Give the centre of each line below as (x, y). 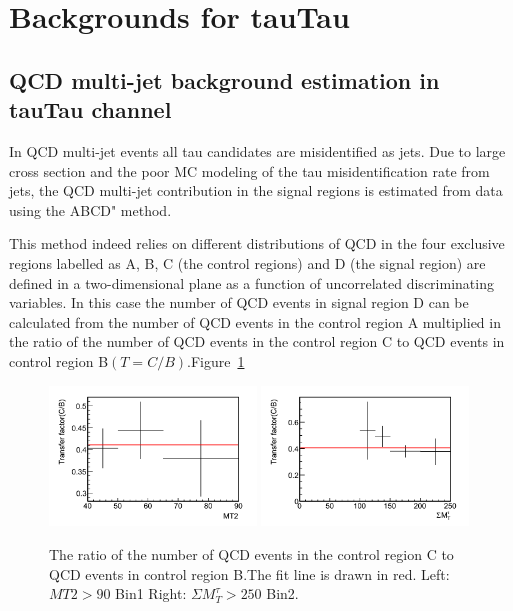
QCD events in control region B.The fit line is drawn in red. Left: (249, 573)
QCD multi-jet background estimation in (224, 79)
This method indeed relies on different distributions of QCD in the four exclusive (257, 243)
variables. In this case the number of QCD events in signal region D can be (239, 302)
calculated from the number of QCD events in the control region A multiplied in (255, 321)
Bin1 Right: (151, 593)
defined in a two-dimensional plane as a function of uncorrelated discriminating (251, 282)
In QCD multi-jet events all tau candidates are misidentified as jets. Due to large (257, 150)
